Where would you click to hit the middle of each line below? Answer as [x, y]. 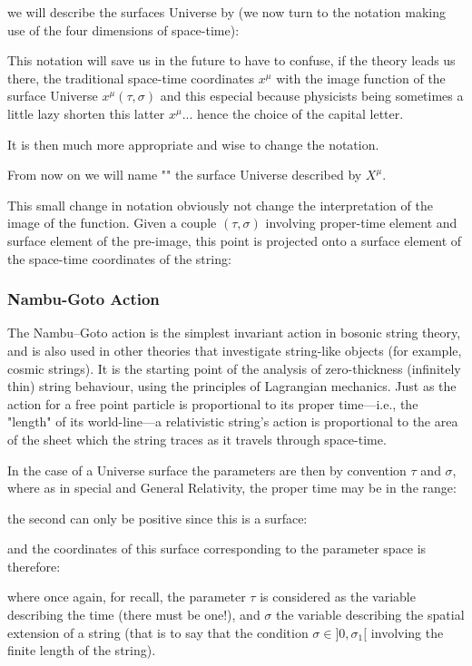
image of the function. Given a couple [112, 223]
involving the [407, 632]
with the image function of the [361, 78]
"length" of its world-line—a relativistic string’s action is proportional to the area [233, 421]
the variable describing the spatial [370, 615]
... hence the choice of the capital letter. [293, 113]
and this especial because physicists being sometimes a [312, 96]
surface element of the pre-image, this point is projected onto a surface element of [235, 240]
